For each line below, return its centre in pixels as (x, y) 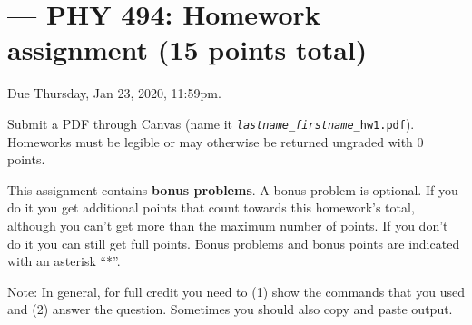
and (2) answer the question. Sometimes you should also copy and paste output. (230, 309)
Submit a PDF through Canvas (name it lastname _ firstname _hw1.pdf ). (211, 123)
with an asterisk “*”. (64, 261)
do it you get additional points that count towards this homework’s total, (211, 207)
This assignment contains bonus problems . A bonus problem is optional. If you (233, 189)
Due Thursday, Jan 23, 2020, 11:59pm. (114, 93)
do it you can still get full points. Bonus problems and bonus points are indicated (234, 243)
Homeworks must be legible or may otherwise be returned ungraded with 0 (216, 141)
